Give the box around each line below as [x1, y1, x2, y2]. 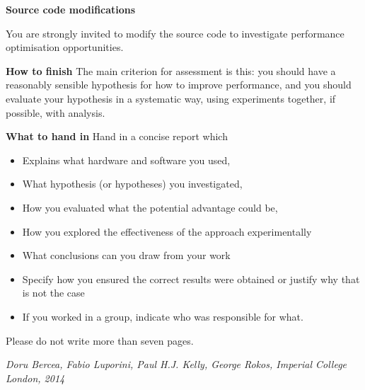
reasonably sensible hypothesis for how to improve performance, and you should [6, 77, 352, 92]
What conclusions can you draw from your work [22, 248, 231, 263]
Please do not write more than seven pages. [6, 333, 194, 348]
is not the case [22, 285, 85, 300]
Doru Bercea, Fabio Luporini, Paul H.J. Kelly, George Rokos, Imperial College [6, 357, 347, 372]
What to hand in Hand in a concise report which [6, 129, 228, 144]
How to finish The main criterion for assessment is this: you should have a [6, 63, 336, 78]
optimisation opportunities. [6, 40, 124, 55]
